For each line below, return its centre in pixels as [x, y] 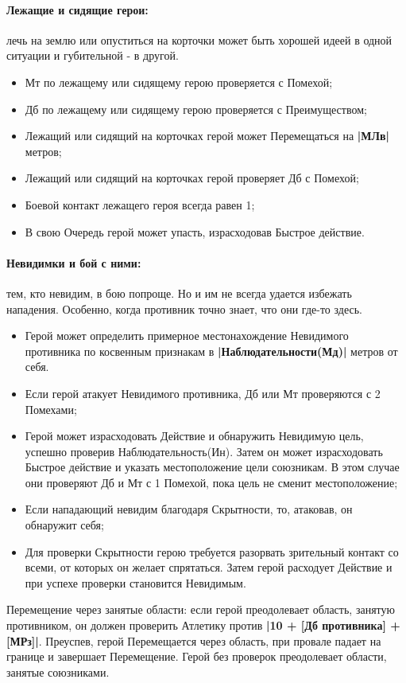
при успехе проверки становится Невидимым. [135, 582]
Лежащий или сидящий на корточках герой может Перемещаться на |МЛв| [207, 136]
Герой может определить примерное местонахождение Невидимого [187, 336]
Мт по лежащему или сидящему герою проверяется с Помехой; [179, 82]
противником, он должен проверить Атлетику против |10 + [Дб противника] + [203, 625]
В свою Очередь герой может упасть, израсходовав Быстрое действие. [195, 231]
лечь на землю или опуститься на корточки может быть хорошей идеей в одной [199, 39]
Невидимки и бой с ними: [74, 262]
